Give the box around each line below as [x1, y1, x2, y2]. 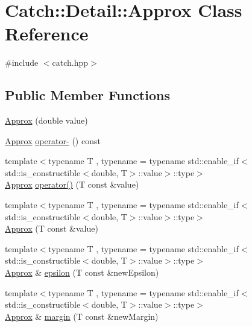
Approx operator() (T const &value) [5, 178, 139, 191]
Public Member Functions [5, 86, 170, 104]
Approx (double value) [5, 114, 88, 127]
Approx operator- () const [5, 134, 101, 147]
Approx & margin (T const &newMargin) [5, 310, 159, 322]
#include [5, 56, 39, 69]
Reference [5, 21, 89, 46]
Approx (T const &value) [5, 222, 98, 235]
